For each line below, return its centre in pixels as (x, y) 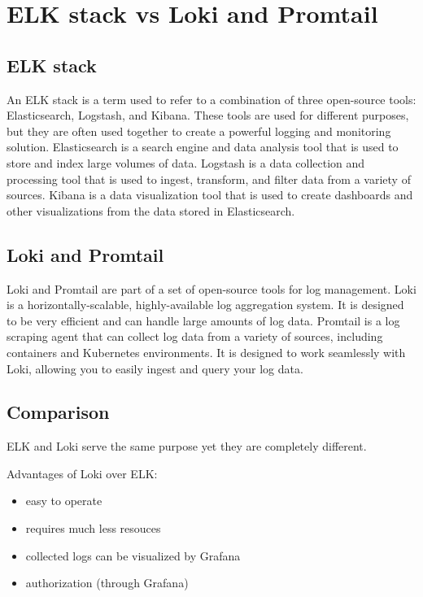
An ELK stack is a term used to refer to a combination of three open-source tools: (211, 99)
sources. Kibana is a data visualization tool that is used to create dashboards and (210, 195)
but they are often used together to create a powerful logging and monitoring (199, 131)
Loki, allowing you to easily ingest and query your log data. (155, 368)
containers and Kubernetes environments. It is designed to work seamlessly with (206, 352)
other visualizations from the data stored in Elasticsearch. (151, 210)
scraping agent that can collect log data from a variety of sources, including (195, 336)
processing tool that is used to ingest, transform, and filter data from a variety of (209, 179)
